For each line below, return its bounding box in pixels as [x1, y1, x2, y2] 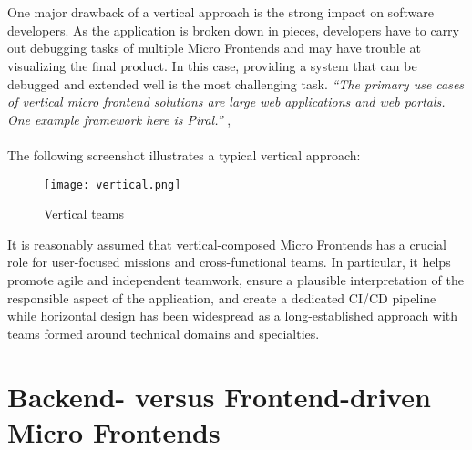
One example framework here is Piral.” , [7, 109, 231, 128]
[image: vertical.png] [44, 178, 181, 191]
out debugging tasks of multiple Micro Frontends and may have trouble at [7, 38, 422, 57]
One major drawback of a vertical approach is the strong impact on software [7, 3, 434, 22]
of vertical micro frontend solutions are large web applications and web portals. [7, 92, 446, 111]
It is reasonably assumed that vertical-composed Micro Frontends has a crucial [7, 234, 446, 253]
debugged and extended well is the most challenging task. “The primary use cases [7, 74, 465, 93]
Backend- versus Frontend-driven [7, 377, 431, 414]
